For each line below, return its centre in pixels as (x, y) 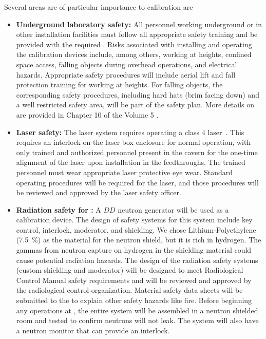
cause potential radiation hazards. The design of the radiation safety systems (137, 260)
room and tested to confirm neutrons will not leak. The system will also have (137, 320)
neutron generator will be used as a (173, 209)
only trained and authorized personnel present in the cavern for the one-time (137, 152)
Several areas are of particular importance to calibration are (99, 7)
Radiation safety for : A (59, 209)
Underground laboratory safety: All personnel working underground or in (139, 24)
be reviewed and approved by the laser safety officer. (99, 192)
